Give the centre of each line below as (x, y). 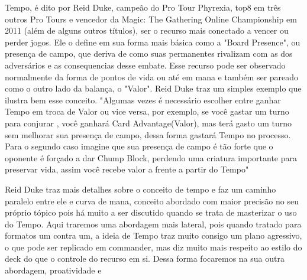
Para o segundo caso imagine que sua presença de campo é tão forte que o (139, 146)
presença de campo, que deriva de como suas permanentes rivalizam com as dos (149, 53)
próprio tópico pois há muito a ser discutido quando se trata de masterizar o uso (151, 212)
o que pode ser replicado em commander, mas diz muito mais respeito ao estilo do (153, 247)
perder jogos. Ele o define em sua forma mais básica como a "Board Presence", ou (153, 42)
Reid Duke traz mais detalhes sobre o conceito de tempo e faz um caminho (140, 189)
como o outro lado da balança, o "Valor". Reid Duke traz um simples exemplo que (153, 88)
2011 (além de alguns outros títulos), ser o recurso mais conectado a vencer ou (147, 30)
